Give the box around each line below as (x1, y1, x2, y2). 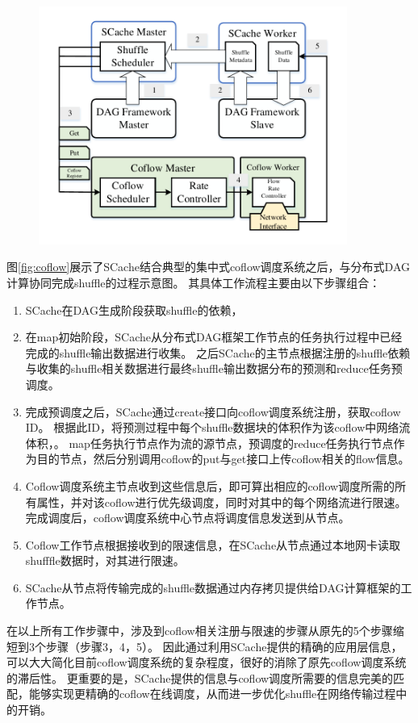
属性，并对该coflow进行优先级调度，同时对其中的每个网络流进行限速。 (36, 493, 407, 510)
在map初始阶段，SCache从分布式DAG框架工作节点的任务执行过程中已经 (25, 328, 403, 345)
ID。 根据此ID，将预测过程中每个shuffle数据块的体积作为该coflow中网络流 (25, 419, 411, 436)
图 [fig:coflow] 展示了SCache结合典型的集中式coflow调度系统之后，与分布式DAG (6, 258, 411, 275)
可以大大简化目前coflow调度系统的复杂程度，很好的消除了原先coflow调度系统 (6, 654, 407, 671)
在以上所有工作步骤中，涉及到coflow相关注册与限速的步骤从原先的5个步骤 (6, 622, 393, 639)
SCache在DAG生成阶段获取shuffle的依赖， (25, 301, 243, 318)
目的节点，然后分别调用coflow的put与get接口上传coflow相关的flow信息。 (36, 450, 410, 467)
